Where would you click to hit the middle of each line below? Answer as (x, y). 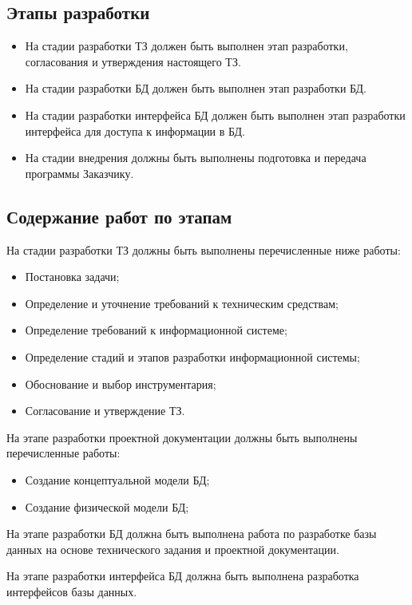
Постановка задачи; (72, 277)
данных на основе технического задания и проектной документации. (173, 549)
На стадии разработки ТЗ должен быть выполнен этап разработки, (186, 46)
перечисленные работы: (63, 453)
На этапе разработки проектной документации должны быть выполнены (182, 437)
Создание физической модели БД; (107, 506)
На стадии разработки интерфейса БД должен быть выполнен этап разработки (215, 115)
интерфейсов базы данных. (72, 591)
